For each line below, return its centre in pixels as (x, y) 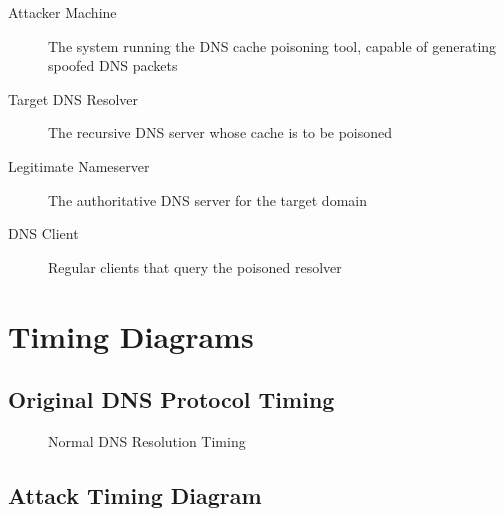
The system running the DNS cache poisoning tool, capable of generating (272, 45)
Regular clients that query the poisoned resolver (195, 266)
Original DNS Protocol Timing (171, 399)
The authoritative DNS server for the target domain (207, 199)
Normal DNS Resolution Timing (147, 440)
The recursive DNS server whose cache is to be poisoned (220, 132)
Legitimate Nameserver (79, 165)
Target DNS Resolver (73, 98)
